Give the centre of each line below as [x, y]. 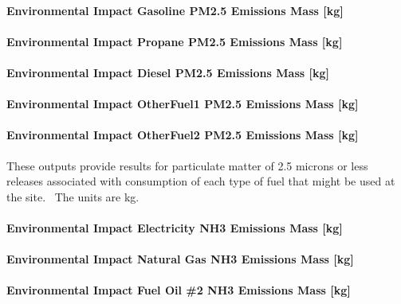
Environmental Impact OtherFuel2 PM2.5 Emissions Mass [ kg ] [183, 135]
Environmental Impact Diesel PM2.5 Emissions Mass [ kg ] [168, 72]
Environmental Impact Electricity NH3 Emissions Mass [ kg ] [175, 227]
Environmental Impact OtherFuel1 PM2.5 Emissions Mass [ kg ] [183, 104]
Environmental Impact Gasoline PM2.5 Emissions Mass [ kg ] [175, 10]
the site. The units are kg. [73, 196]
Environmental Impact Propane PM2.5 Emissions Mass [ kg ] [175, 41]
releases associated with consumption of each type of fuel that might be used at [201, 181]
